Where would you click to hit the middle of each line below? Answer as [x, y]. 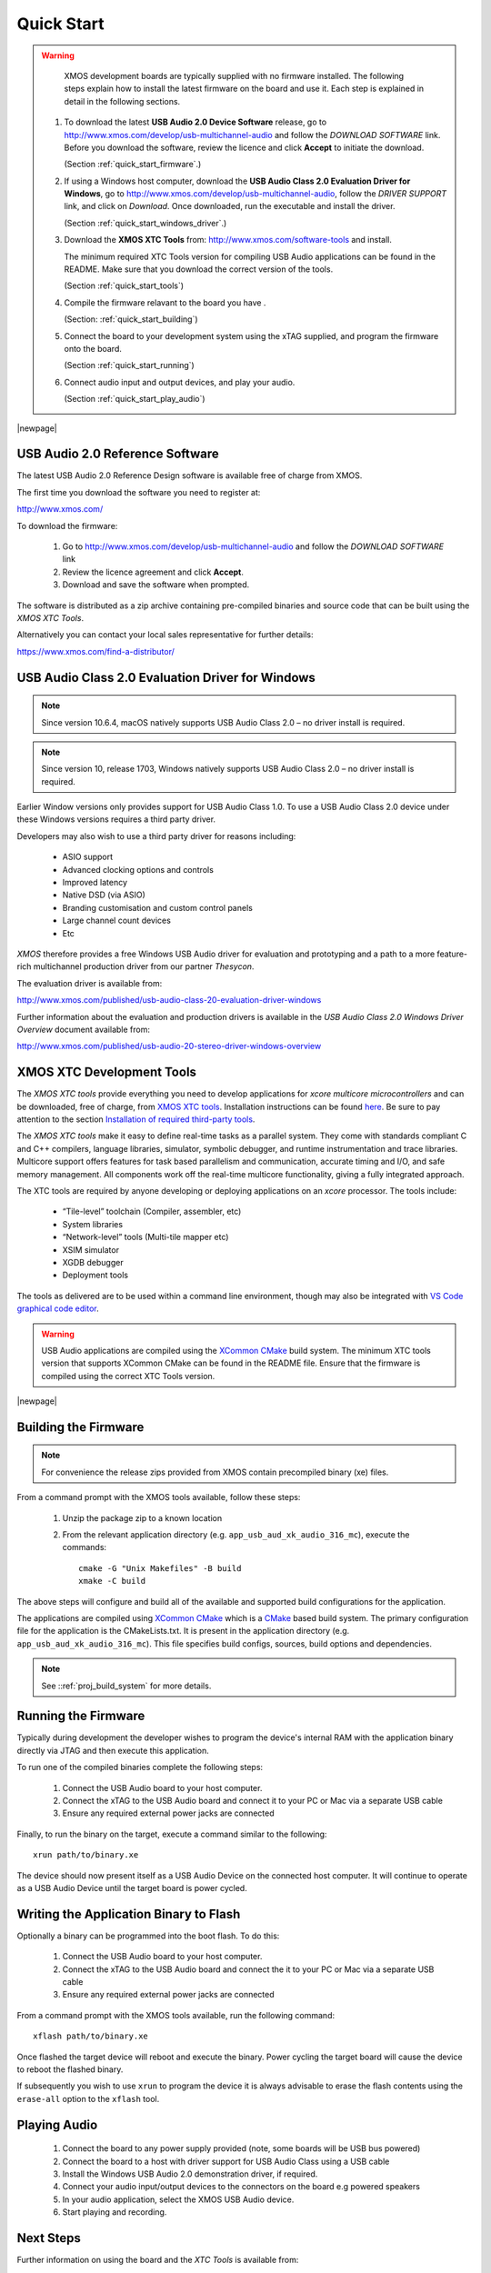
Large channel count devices [117, 921]
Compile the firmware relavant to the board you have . [165, 302]
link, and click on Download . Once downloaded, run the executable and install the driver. [230, 206]
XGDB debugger [93, 1262]
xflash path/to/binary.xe [91, 2036]
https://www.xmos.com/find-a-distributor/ [95, 651]
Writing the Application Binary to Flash [129, 1914]
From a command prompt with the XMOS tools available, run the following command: [176, 2015]
